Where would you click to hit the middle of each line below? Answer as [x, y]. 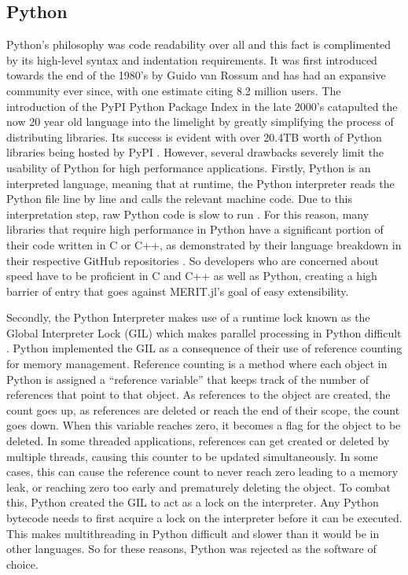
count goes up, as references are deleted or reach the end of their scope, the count [203, 409]
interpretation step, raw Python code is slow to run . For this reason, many [188, 214]
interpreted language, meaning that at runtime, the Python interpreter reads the [200, 183]
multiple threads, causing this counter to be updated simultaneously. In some [192, 456]
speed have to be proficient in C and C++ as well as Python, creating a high [192, 276]
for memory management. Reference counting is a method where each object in [197, 364]
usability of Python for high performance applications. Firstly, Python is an [189, 167]
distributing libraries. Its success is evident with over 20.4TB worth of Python [194, 136]
